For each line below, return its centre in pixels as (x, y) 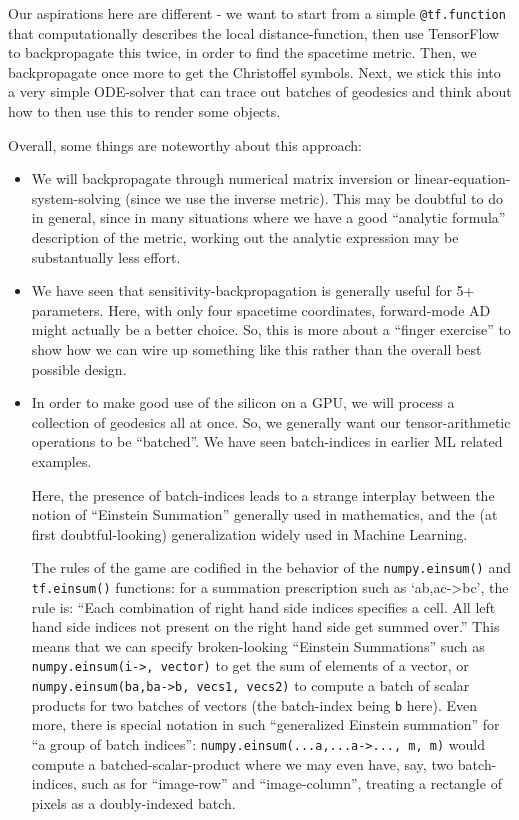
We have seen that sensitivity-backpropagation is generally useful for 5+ (253, 290)
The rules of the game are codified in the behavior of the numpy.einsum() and (271, 567)
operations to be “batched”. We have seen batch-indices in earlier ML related (267, 441)
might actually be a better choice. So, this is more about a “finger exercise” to (271, 329)
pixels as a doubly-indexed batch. (133, 802)
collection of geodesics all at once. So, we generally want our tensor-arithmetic (271, 421)
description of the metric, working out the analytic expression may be (245, 237)
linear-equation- (462, 178)
